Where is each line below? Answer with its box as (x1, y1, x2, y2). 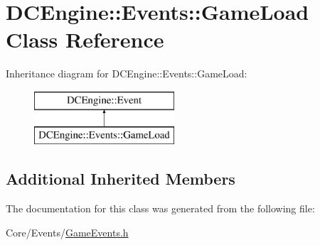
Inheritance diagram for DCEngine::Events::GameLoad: (6, 66, 247, 81)
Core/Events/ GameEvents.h (6, 224, 129, 239)
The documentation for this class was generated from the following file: (6, 201, 315, 216)
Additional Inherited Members (6, 168, 235, 190)
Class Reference (6, 25, 164, 54)
